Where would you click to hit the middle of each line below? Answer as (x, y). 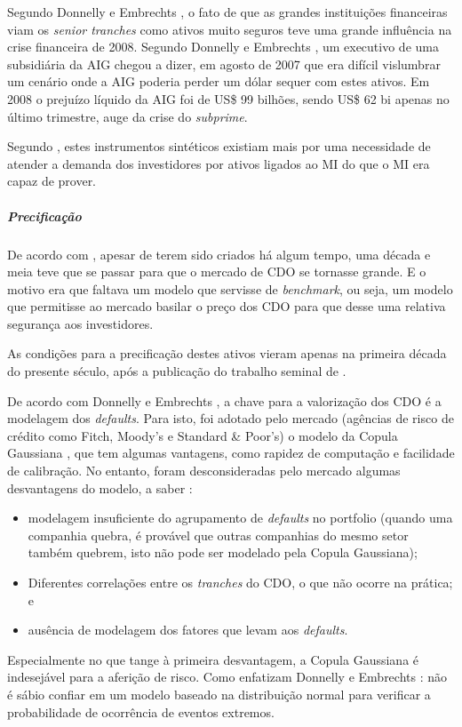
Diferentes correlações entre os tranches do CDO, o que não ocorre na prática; (240, 582)
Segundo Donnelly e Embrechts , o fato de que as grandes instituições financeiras (227, 12)
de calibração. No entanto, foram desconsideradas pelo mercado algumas (204, 471)
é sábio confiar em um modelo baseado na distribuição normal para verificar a (219, 694)
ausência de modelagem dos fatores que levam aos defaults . (188, 630)
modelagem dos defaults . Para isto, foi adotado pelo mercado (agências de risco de (231, 418)
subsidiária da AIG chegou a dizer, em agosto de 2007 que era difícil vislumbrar (224, 64)
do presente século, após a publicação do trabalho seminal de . (177, 371)
